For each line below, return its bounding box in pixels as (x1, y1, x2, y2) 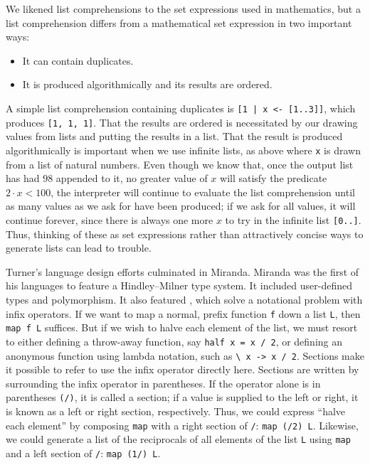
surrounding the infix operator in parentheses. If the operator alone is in (6, 375, 321, 390)
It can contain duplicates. (22, 53, 134, 68)
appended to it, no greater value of (55, 171, 208, 186)
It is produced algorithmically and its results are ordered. (22, 77, 273, 92)
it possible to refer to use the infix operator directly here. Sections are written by (6, 362, 359, 377)
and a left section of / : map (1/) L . (6, 445, 161, 460)
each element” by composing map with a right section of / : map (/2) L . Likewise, (6, 417, 359, 432)
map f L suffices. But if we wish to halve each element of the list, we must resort (6, 320, 358, 335)
